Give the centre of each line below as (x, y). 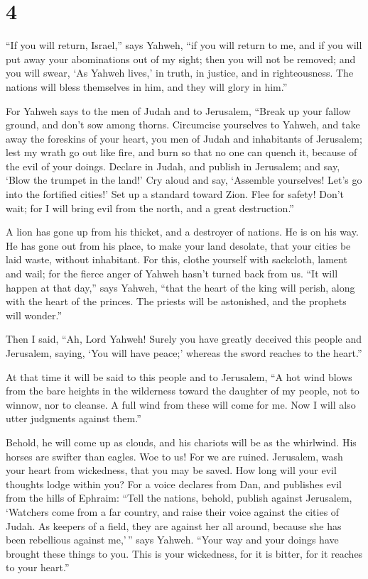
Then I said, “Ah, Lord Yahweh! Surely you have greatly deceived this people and (184, 339)
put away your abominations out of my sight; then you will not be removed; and (181, 59)
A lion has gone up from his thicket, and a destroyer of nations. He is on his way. (182, 232)
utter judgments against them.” (74, 418)
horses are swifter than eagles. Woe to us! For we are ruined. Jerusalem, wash (174, 456)
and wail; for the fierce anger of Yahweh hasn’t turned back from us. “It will (172, 274)
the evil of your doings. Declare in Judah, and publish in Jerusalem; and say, (173, 166)
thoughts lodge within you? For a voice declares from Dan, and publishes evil (174, 484)
